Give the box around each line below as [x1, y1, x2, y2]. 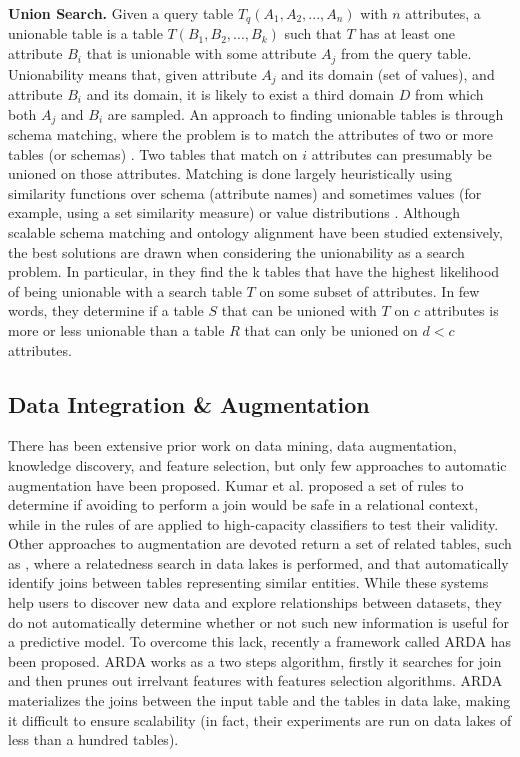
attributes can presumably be [311, 143, 492, 164]
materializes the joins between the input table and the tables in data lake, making [8, 690, 511, 711]
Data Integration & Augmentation [8, 388, 370, 419]
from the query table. [340, 43, 472, 64]
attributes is [424, 300, 499, 321]
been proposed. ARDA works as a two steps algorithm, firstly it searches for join [8, 650, 502, 671]
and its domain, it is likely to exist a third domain [86, 83, 395, 104]
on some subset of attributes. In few [259, 280, 480, 301]
